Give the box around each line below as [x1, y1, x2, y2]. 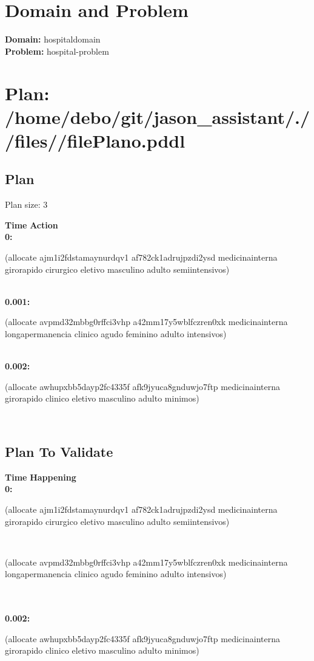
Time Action [5, 218, 58, 231]
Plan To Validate [5, 442, 113, 461]
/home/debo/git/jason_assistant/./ [5, 104, 310, 129]
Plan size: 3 [5, 198, 48, 211]
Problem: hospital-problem [5, 44, 109, 57]
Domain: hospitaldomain [5, 33, 101, 46]
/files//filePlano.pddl [5, 128, 185, 152]
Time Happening [5, 470, 76, 483]
